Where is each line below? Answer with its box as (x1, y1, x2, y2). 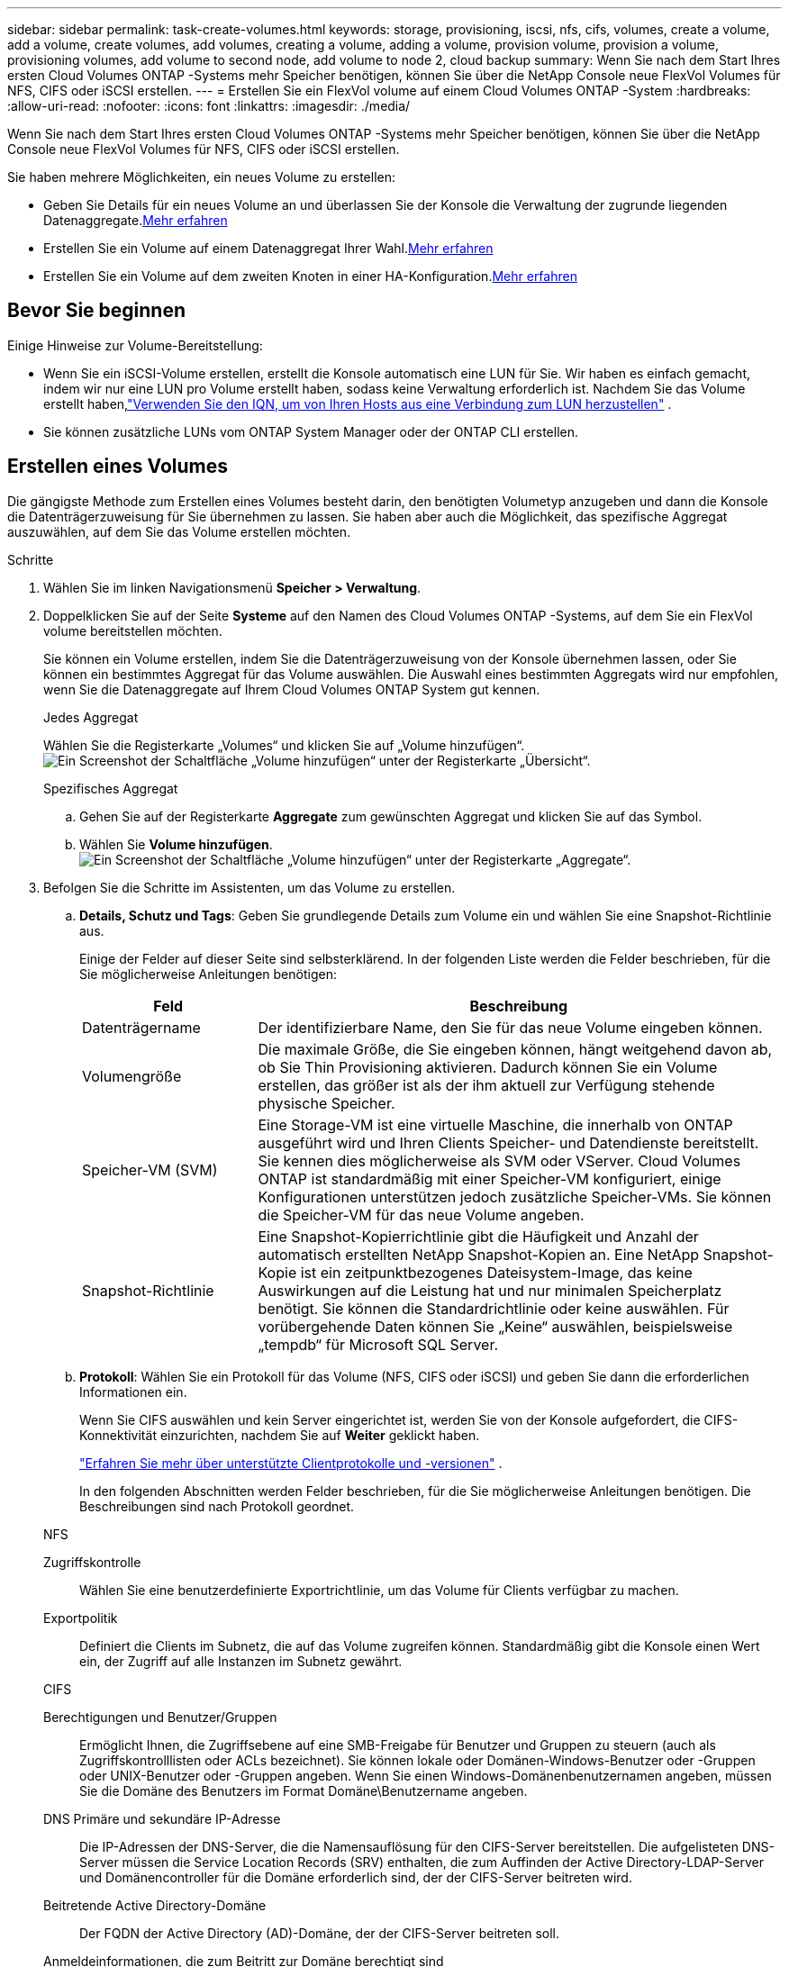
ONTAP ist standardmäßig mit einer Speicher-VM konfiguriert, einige (258, 1169, 721, 1188)
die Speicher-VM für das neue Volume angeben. (258, 1205, 585, 1224)
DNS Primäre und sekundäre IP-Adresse (43, 1810, 281, 1826)
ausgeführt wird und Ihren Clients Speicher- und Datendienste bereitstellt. (258, 1133, 759, 1152)
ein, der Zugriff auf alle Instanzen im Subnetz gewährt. (79, 1653, 403, 1669)
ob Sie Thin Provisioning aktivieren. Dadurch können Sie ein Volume (258, 1057, 718, 1076)
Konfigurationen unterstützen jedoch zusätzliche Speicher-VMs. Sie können (258, 1187, 772, 1206)
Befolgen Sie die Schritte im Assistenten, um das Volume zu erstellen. (43, 879, 456, 895)
